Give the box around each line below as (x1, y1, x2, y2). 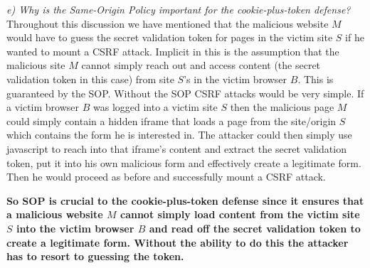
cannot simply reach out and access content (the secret (81, 58, 321, 73)
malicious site (6, 58, 65, 73)
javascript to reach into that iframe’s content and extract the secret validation (6, 141, 347, 156)
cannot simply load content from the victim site (120, 207, 360, 222)
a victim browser (6, 100, 80, 114)
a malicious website (6, 207, 103, 222)
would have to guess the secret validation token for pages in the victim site (6, 30, 333, 45)
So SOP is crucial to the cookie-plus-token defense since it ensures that (6, 193, 364, 208)
